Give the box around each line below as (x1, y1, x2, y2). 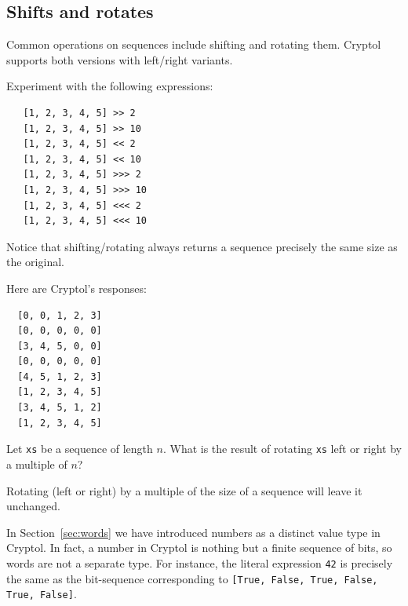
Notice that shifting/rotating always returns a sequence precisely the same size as (6, 238, 398, 254)
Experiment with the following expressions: (6, 78, 213, 94)
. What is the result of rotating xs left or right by (162, 440, 402, 457)
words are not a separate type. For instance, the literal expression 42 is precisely (6, 554, 393, 571)
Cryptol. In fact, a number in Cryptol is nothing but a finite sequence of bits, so (6, 539, 392, 556)
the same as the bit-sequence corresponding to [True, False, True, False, (6, 570, 378, 586)
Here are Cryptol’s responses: (6, 279, 147, 296)
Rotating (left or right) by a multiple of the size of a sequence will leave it (6, 482, 362, 498)
